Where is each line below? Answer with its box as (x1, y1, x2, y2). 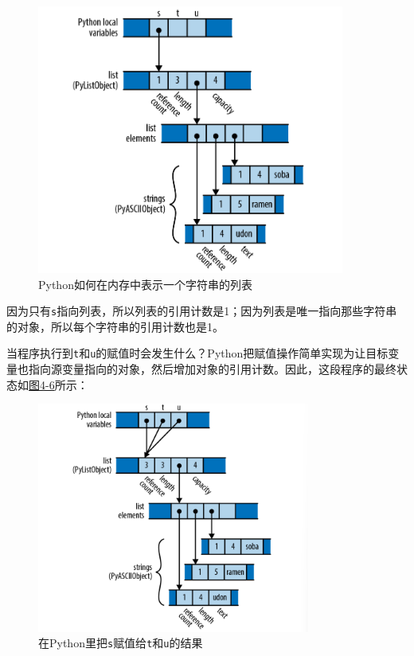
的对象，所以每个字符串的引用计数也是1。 (6, 318, 224, 334)
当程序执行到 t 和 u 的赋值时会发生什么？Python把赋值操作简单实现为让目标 (6, 345, 389, 361)
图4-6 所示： (29, 376, 88, 392)
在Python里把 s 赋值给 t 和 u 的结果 (38, 635, 203, 651)
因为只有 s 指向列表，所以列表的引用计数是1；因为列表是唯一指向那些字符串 (6, 303, 397, 319)
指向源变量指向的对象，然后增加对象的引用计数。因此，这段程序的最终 (28, 361, 396, 377)
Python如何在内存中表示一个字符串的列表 (38, 275, 252, 292)
